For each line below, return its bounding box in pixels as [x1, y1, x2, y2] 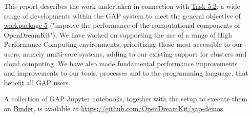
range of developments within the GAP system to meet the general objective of [4, 10, 241, 20]
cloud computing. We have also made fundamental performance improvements [4, 58, 238, 68]
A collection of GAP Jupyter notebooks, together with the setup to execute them [4, 94, 248, 104]
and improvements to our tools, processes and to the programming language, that [4, 68, 248, 78]
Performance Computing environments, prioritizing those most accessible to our [4, 39, 243, 49]
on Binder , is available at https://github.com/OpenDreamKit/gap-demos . [4, 103, 225, 113]
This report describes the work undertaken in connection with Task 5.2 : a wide [4, 1, 240, 11]
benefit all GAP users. [4, 77, 70, 87]
